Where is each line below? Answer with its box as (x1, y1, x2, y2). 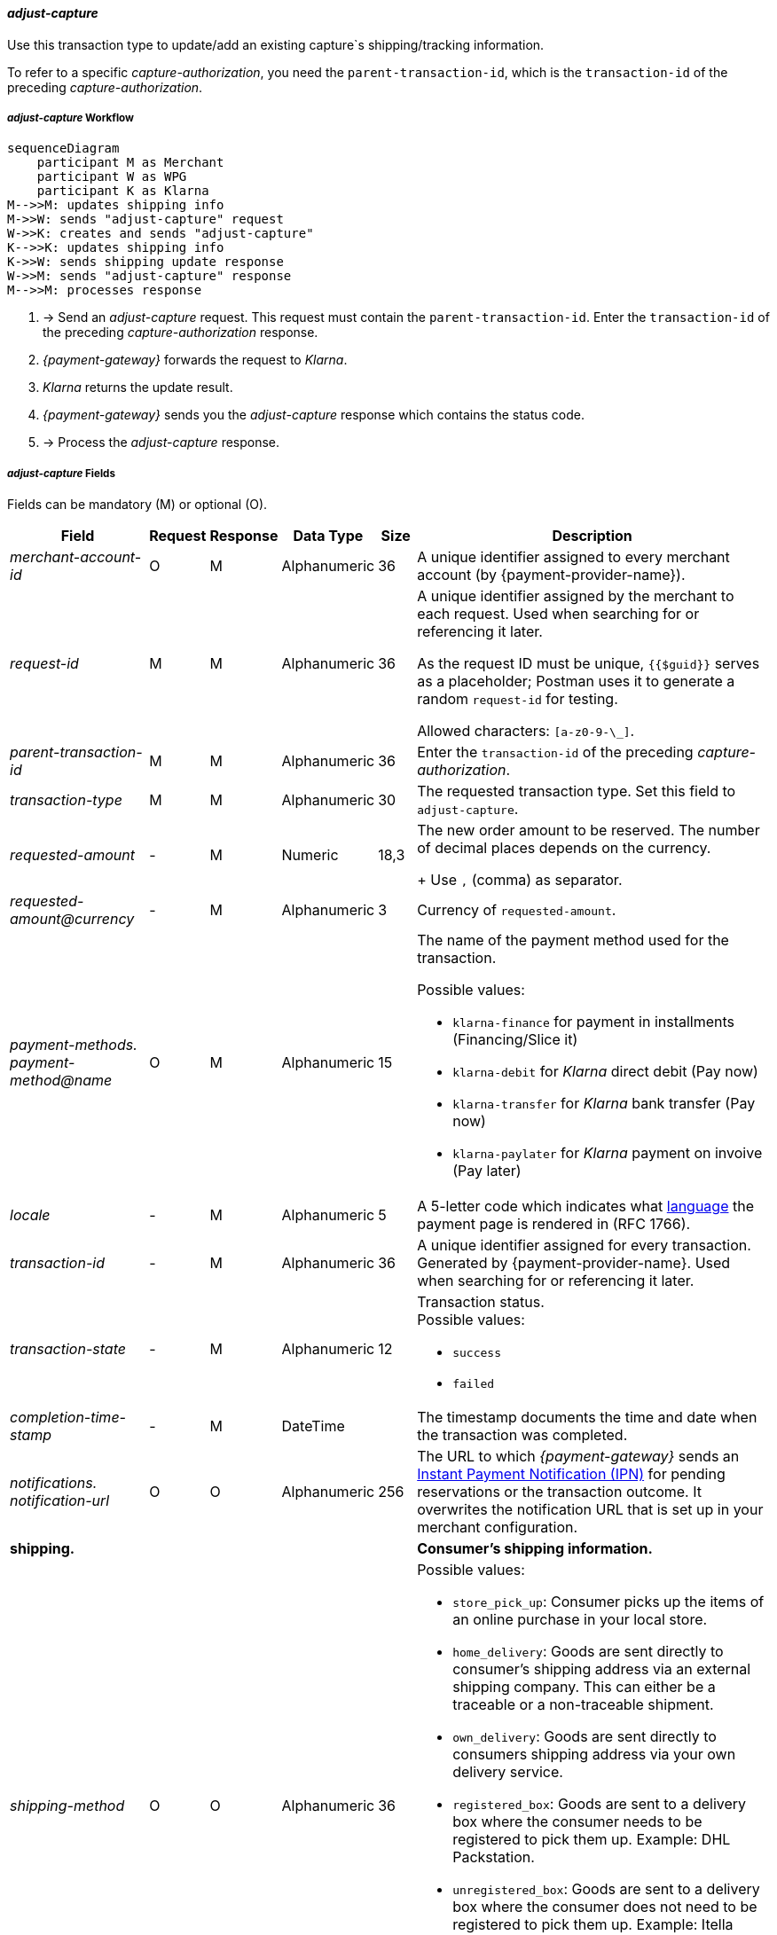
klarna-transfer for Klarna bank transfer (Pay (452, 1094, 756, 1113)
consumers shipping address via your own (452, 1745, 736, 1764)
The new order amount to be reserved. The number (417, 821, 760, 840)
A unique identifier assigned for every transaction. (417, 1236, 751, 1255)
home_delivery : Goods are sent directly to (452, 1642, 724, 1661)
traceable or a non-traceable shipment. (452, 1696, 714, 1714)
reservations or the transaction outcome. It (417, 1483, 702, 1501)
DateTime (281, 1417, 345, 1436)
